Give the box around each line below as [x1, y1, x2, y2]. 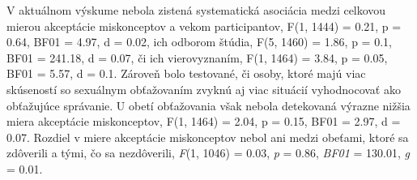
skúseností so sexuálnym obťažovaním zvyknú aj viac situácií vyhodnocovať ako [6, 80, 401, 97]
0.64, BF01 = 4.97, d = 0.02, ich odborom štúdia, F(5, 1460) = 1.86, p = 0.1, [6, 33, 392, 50]
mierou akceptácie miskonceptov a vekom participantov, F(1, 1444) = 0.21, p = [6, 17, 402, 34]
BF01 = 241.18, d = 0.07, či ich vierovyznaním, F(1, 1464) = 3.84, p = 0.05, [6, 49, 388, 66]
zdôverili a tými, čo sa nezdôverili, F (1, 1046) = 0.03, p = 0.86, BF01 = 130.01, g [6, 144, 410, 161]
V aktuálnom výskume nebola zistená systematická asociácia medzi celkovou [6, 2, 386, 18]
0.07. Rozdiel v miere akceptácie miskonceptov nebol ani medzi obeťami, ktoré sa [6, 128, 409, 145]
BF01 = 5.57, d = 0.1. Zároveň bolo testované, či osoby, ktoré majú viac [6, 65, 366, 82]
